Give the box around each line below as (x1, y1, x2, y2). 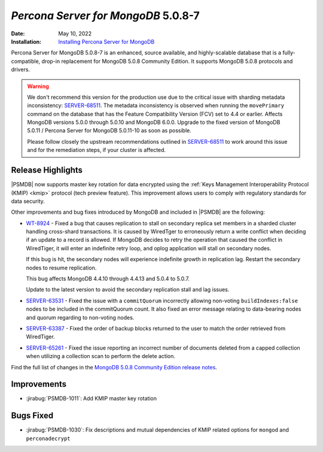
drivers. (11, 66, 30, 73)
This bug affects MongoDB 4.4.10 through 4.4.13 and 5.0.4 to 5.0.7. (26, 275, 190, 283)
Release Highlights (11, 165, 83, 175)
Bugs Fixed (11, 411, 54, 421)
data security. (11, 198, 45, 205)
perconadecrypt (26, 435, 71, 442)
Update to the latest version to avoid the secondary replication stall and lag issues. (26, 286, 230, 293)
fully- (282, 49, 295, 56)
